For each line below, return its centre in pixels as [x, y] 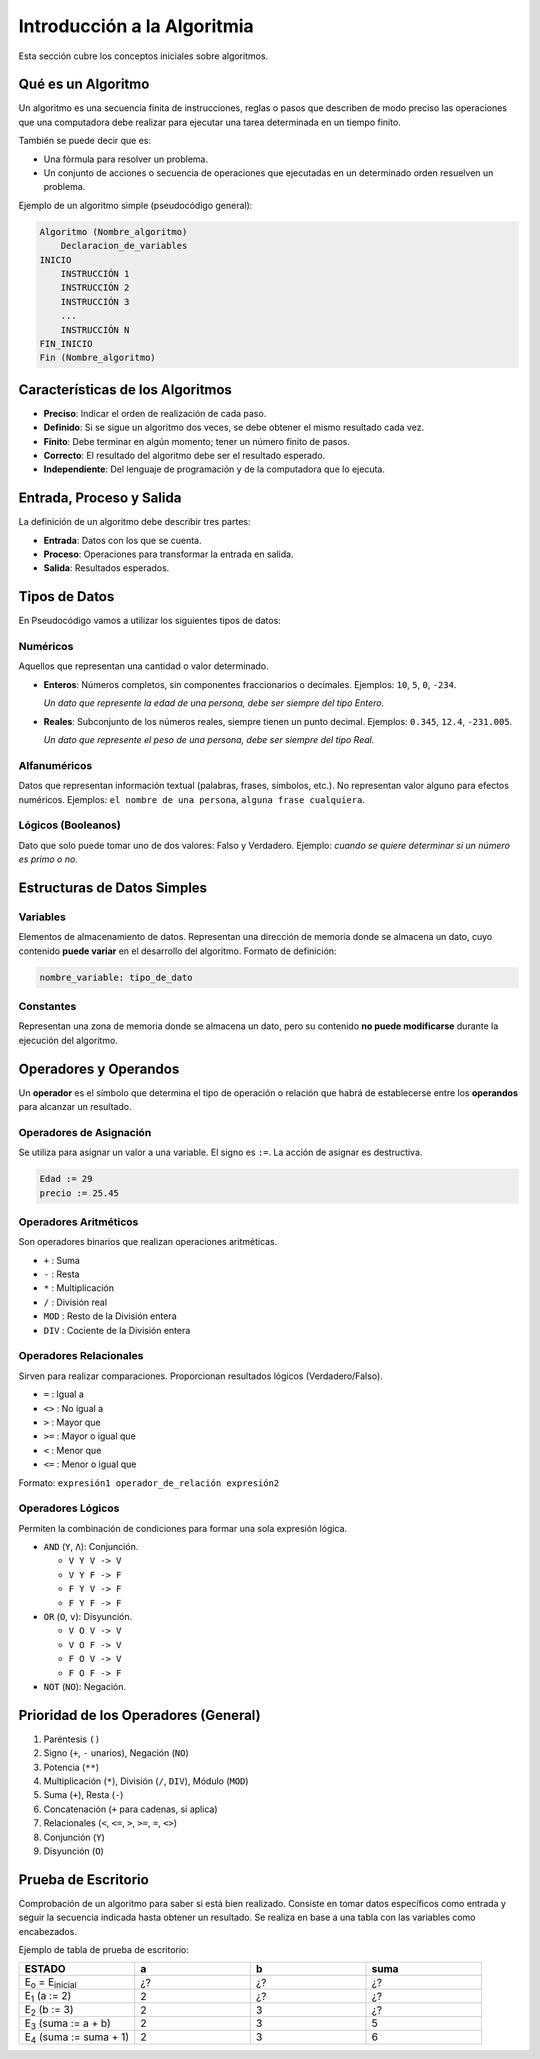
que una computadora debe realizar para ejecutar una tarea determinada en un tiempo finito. [210, 122]
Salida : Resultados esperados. [106, 568]
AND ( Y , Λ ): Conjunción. [91, 1547]
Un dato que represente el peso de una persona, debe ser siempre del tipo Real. [209, 740]
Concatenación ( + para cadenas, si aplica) [131, 1809]
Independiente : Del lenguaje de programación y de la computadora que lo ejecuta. [214, 469]
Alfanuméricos [55, 765]
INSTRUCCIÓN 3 [95, 301]
